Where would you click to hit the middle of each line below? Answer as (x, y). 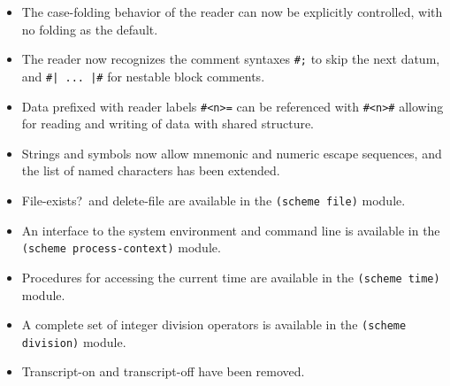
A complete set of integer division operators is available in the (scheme (214, 324)
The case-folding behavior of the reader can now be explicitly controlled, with (232, 12)
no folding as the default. (90, 29)
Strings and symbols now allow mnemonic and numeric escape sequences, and (232, 153)
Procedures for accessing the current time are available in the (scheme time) (231, 277)
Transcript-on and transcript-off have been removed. (163, 371)
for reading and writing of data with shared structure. (168, 124)
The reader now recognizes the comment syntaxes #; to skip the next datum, (231, 59)
